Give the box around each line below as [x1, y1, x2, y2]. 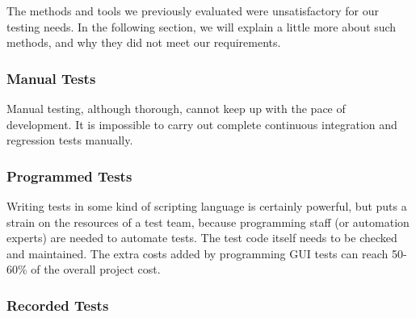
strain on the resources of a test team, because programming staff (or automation [6, 213, 410, 230]
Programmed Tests [6, 165, 132, 186]
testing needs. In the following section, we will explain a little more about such [6, 18, 397, 35]
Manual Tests [6, 68, 96, 88]
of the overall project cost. [31, 261, 161, 278]
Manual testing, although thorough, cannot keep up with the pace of [6, 100, 346, 116]
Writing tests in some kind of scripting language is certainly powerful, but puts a [6, 198, 407, 214]
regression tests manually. [6, 132, 133, 149]
